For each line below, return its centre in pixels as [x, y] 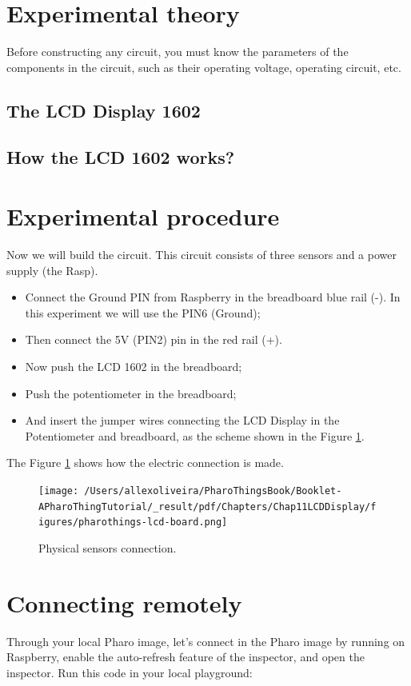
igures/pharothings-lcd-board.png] [133, 522]
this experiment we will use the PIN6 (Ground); [143, 312]
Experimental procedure [143, 216]
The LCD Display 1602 [104, 110]
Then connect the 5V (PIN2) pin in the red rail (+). [154, 339]
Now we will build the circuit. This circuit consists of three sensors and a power [202, 254]
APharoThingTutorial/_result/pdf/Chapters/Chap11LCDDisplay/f [207, 507]
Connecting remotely [124, 602]
